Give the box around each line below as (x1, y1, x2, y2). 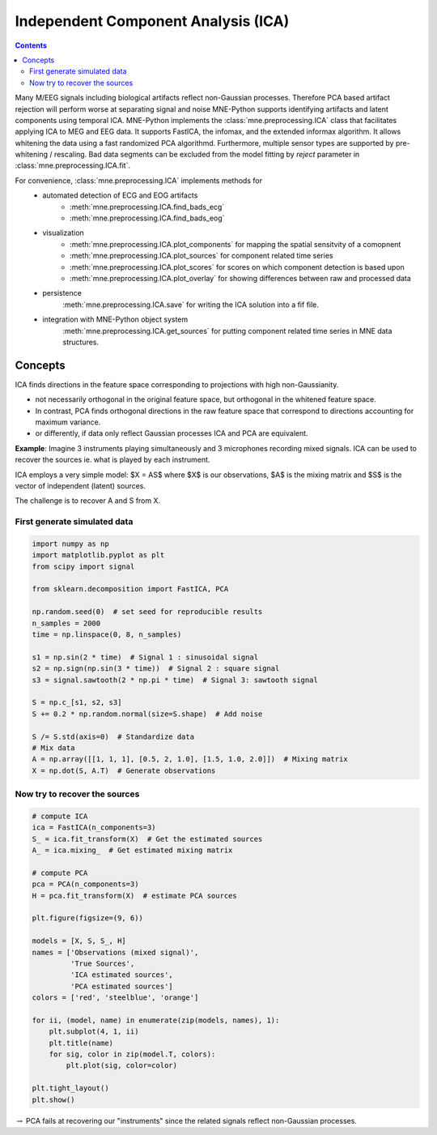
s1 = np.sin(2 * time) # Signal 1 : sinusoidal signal (32, 652, 259, 662)
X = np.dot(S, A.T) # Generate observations (32, 766, 216, 775)
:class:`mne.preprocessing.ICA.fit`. (15, 160, 131, 170)
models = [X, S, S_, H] (32, 937, 127, 945)
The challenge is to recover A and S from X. (15, 496, 161, 506)
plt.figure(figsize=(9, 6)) (32, 914, 143, 923)
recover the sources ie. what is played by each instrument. (15, 454, 210, 465)
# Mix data (32, 743, 75, 753)
